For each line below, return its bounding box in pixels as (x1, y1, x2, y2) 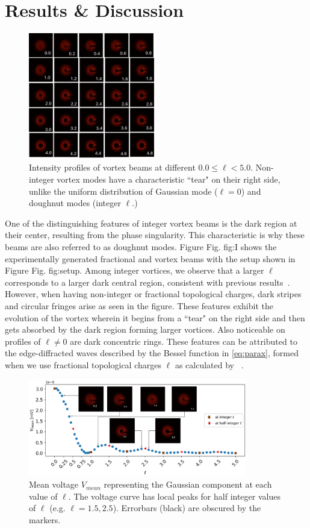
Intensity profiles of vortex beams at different (29, 161, 196, 174)
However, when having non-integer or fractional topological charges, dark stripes (5, 288, 302, 300)
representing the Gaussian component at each (104, 478, 272, 491)
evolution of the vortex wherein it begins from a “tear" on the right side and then (5, 311, 305, 324)
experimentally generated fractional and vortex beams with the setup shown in (5, 252, 296, 265)
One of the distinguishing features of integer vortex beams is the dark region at (5, 216, 297, 229)
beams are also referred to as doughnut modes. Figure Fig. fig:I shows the (5, 240, 277, 253)
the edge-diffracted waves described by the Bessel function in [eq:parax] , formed (5, 347, 299, 359)
